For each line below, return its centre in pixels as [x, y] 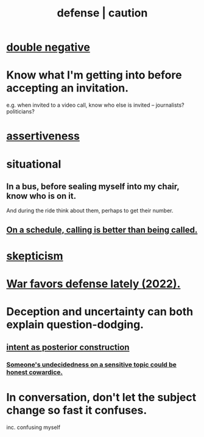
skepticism [35, 256]
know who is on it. [41, 196]
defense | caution [102, 13]
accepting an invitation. [68, 88]
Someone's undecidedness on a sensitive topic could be [91, 364]
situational [34, 164]
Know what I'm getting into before [94, 75]
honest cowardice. [34, 372]
